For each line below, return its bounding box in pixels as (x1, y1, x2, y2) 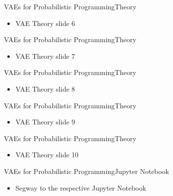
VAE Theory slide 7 (15, 50, 75, 61)
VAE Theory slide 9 (15, 117, 75, 127)
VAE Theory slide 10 (15, 149, 79, 160)
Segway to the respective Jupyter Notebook (15, 182, 147, 193)
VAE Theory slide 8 (15, 83, 75, 94)
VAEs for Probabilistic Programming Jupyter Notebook (4, 166, 169, 176)
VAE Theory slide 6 (15, 18, 75, 28)
